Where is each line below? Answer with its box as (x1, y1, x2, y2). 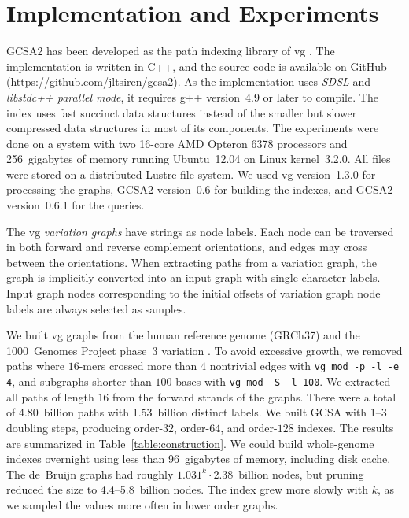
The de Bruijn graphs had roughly (6, 465, 174, 482)
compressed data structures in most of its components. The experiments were (6, 120, 379, 136)
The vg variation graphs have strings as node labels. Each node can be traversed (6, 223, 394, 239)
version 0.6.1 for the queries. (6, 197, 145, 213)
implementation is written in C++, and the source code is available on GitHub (6, 57, 387, 74)
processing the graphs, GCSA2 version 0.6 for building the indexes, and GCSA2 (6, 181, 393, 198)
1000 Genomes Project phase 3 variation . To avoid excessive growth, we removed (6, 342, 403, 358)
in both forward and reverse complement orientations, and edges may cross (6, 239, 367, 255)
